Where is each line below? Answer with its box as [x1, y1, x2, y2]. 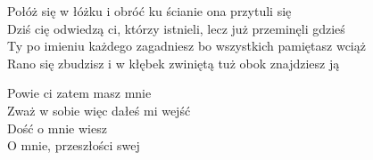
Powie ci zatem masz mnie [7, 84, 152, 102]
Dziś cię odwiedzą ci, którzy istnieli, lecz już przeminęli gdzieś [7, 19, 345, 37]
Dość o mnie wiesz [7, 118, 107, 137]
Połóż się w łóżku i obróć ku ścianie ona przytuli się [7, 2, 292, 20]
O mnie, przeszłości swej [7, 136, 140, 155]
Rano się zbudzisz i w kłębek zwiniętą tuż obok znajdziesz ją [7, 53, 340, 72]
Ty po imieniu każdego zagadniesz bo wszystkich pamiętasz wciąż [7, 36, 366, 55]
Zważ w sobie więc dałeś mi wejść [7, 100, 191, 119]
